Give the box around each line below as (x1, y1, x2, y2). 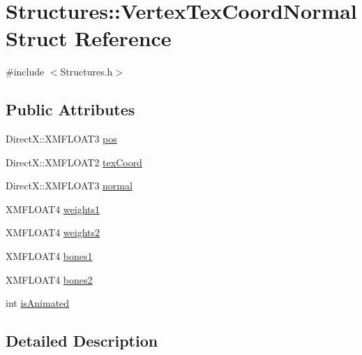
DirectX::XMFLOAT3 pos (6, 131, 117, 146)
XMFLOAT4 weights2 (6, 225, 100, 240)
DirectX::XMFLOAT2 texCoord (6, 154, 142, 169)
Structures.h (60, 64, 113, 79)
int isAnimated (6, 296, 70, 310)
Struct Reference (6, 24, 172, 52)
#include (6, 64, 45, 79)
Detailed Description (6, 330, 158, 352)
